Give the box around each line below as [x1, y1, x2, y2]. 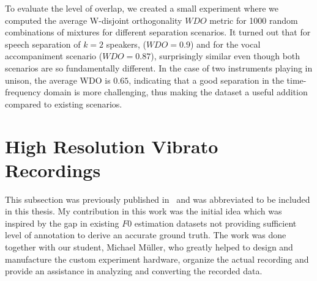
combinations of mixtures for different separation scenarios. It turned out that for [5, 26, 311, 38]
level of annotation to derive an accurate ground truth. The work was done [5, 228, 286, 241]
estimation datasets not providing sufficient [134, 216, 297, 229]
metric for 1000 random [209, 13, 298, 26]
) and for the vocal [190, 37, 261, 50]
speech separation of [5, 37, 81, 50]
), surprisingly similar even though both [151, 49, 300, 62]
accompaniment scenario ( [5, 49, 103, 62]
